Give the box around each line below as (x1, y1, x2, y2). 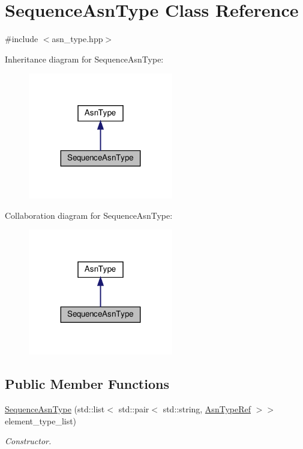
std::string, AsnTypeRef (163, 403, 251, 415)
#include (5, 32, 38, 45)
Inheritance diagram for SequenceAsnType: (5, 52, 164, 65)
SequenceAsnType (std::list (5, 403, 105, 415)
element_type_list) (5, 414, 77, 427)
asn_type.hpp (52, 32, 103, 45)
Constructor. (5, 435, 52, 447)
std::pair (118, 403, 149, 415)
